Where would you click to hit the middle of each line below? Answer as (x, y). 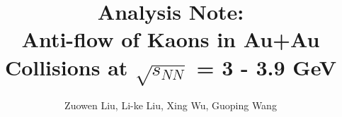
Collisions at (66, 67)
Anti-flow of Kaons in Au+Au (171, 39)
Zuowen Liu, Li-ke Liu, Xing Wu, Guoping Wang (171, 105)
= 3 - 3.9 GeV (267, 67)
